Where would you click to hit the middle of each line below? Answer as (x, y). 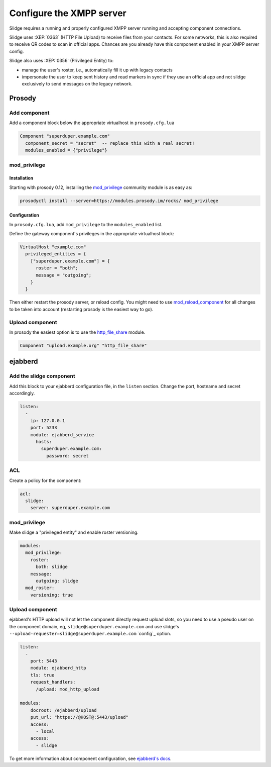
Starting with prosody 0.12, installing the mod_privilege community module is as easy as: (101, 187)
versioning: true (52, 595)
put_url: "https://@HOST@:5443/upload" (80, 717)
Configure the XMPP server (68, 13)
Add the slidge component (42, 376)
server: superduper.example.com (70, 508)
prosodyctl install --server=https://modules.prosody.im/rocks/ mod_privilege (119, 201)
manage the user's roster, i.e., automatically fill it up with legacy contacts (97, 70)
